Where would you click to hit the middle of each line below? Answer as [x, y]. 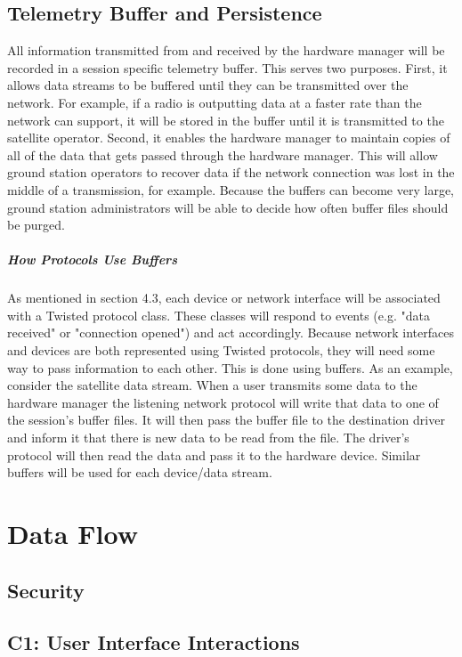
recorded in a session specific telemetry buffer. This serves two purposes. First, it [227, 67]
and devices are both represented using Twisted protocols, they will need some [221, 350]
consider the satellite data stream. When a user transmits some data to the [212, 385]
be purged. [36, 225]
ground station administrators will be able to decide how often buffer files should [228, 207]
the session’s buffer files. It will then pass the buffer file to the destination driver [226, 420]
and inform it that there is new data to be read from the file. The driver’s [208, 438]
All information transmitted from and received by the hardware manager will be [226, 50]
